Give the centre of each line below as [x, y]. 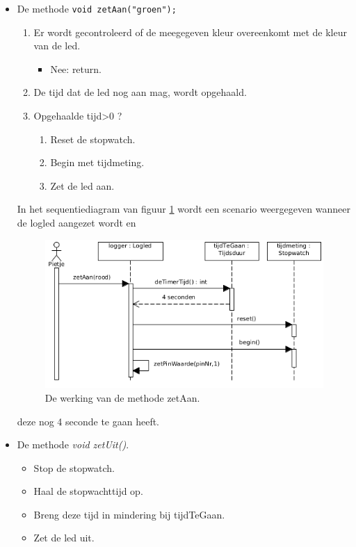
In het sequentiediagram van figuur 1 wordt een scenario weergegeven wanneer [184, 209]
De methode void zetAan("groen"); [97, 8]
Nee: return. [76, 68]
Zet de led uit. [64, 538]
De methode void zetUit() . [73, 444]
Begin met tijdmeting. [97, 162]
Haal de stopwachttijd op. [88, 491]
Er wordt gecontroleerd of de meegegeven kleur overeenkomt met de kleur [190, 32]
